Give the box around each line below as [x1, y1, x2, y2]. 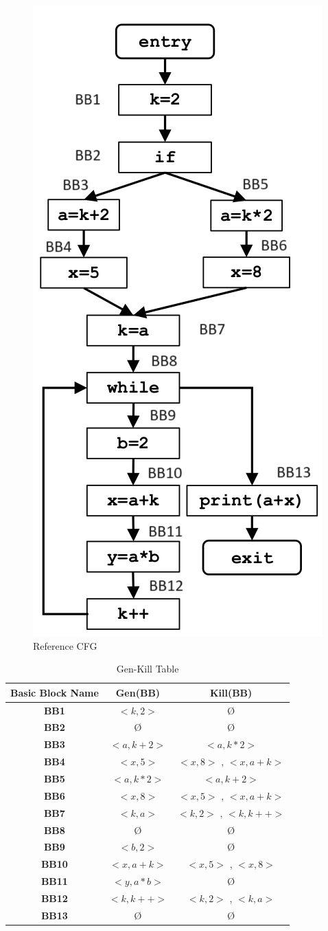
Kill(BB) [209, 685, 253, 699]
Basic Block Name [10, 685, 99, 699]
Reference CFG [33, 638, 97, 653]
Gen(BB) [115, 685, 161, 699]
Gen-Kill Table [116, 661, 179, 676]
